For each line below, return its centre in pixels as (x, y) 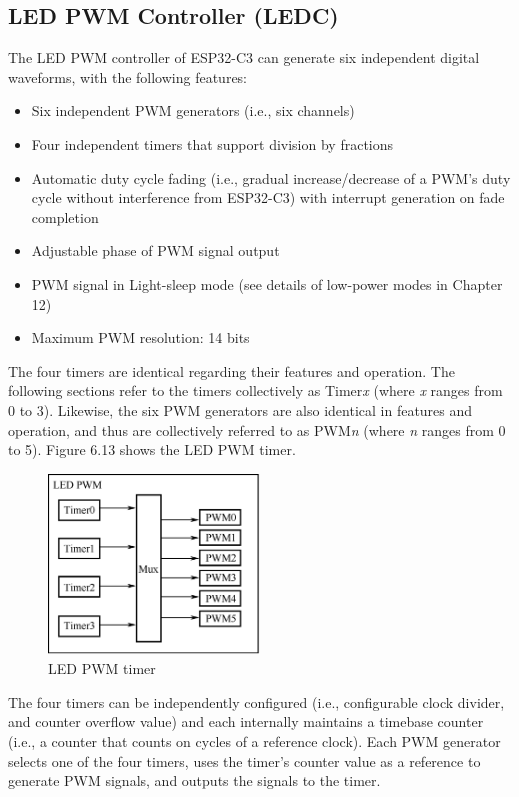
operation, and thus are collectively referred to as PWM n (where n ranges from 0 (257, 429)
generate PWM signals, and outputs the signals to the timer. (194, 780)
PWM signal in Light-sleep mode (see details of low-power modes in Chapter (267, 283)
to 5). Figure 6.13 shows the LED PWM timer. (152, 449)
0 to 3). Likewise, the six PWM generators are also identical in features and (240, 409)
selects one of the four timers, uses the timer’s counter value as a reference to (244, 760)
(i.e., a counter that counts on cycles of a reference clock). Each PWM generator (254, 741)
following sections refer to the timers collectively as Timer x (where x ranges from (255, 390)
